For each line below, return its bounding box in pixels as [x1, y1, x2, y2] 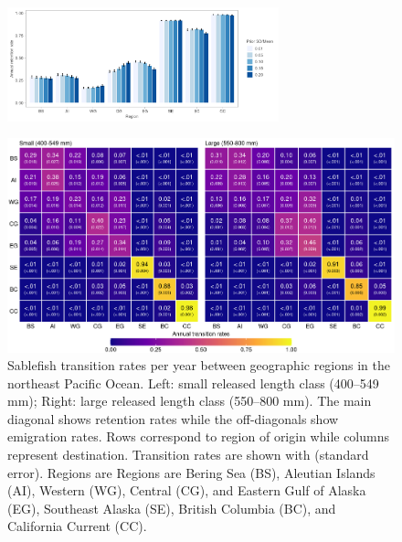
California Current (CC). [7, 516, 147, 536]
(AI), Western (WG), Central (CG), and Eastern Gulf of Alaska [7, 481, 366, 500]
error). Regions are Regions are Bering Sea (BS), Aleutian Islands [7, 462, 376, 482]
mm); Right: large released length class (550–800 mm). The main [7, 391, 372, 410]
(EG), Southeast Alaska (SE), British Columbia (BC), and [7, 498, 336, 517]
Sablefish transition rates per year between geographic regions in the [7, 356, 390, 375]
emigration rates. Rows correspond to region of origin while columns [7, 427, 390, 446]
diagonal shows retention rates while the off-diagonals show [7, 409, 339, 428]
